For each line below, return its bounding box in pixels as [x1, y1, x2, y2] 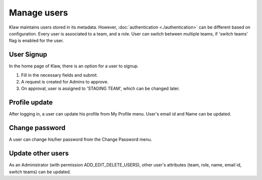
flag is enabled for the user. [9, 38, 64, 44]
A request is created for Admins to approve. [21, 79, 109, 85]
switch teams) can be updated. [9, 169, 71, 175]
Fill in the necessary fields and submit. [21, 72, 98, 78]
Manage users [9, 7, 68, 18]
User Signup [9, 50, 48, 59]
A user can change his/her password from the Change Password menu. [9, 136, 152, 143]
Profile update [9, 98, 53, 107]
